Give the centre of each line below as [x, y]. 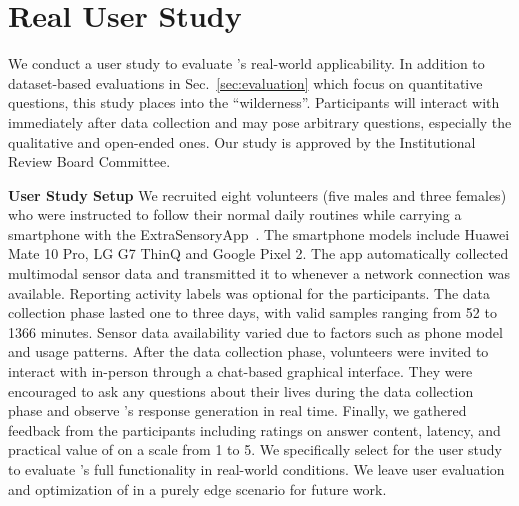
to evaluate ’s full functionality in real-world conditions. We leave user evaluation [256, 469]
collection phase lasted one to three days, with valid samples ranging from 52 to [252, 312]
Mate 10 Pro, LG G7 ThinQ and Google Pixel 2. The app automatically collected [258, 253]
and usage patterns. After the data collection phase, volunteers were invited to [248, 351]
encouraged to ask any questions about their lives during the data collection [241, 390]
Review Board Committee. [89, 161]
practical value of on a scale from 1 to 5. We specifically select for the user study [255, 449]
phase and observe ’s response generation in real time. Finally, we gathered [237, 410]
